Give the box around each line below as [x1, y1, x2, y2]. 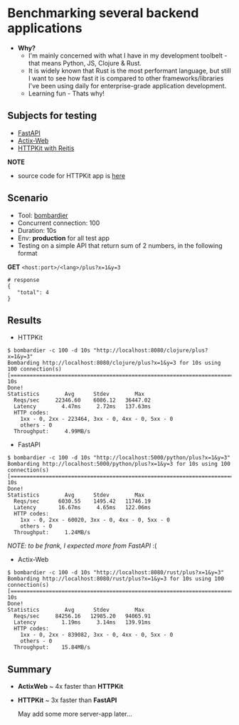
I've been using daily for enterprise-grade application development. [28, 81, 227, 90]
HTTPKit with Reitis [17, 144, 75, 152]
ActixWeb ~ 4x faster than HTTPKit [17, 682, 124, 691]
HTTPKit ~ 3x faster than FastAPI [17, 696, 117, 704]
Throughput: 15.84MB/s [14, 644, 91, 651]
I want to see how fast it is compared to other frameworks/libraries [28, 73, 224, 83]
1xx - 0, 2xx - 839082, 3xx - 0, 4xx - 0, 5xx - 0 [20, 632, 174, 639]
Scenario [7, 192, 48, 204]
